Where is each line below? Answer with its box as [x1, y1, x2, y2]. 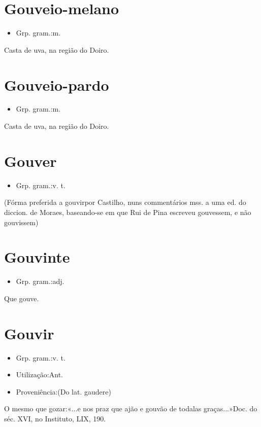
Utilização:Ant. [16, 369, 63, 380]
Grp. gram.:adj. [16, 276, 64, 287]
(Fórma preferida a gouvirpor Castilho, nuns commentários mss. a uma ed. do [4, 197, 246, 207]
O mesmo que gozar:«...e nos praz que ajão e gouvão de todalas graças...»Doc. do [4, 403, 257, 414]
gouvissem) [4, 217, 39, 227]
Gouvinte [4, 246, 70, 267]
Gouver [4, 150, 57, 171]
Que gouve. [4, 293, 39, 303]
